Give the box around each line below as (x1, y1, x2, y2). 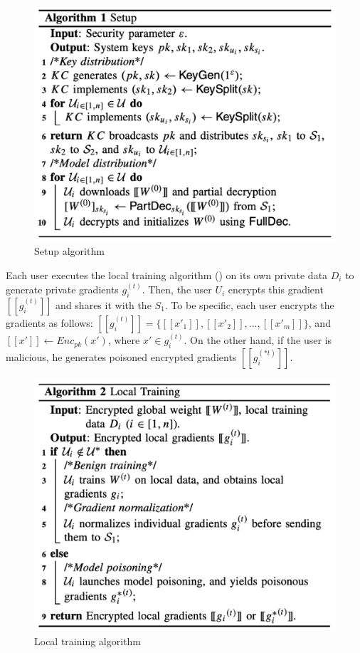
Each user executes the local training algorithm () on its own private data (6, 268, 328, 283)
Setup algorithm (34, 244, 105, 258)
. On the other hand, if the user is (184, 333, 332, 348)
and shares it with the (55, 297, 152, 312)
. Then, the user (142, 282, 212, 297)
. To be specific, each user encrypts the (164, 297, 334, 312)
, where (107, 333, 140, 348)
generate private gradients (6, 282, 119, 297)
